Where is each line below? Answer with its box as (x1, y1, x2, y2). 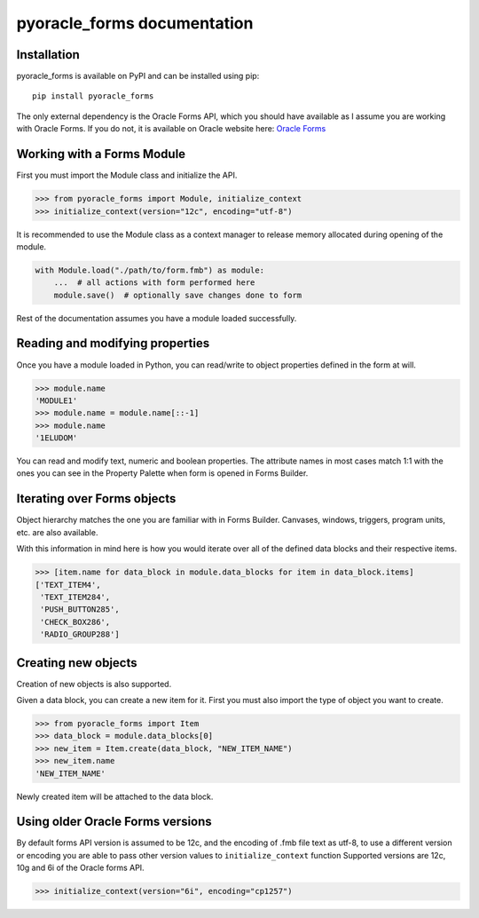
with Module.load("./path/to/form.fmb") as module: (35, 265, 265, 275)
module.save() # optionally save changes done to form (53, 289, 302, 300)
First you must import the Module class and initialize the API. (16, 170, 238, 181)
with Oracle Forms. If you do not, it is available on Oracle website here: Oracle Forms (16, 123, 326, 134)
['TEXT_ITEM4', (35, 580, 101, 590)
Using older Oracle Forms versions (16, 814, 212, 829)
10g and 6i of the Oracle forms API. (16, 862, 145, 874)
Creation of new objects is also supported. (16, 678, 172, 689)
